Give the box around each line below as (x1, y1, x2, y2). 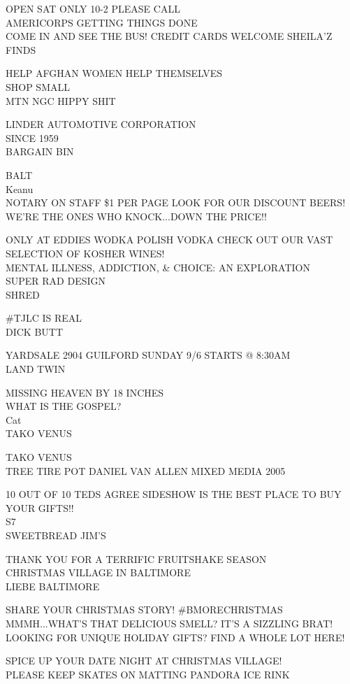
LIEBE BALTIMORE (6, 578, 100, 593)
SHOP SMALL (6, 79, 70, 94)
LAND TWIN (6, 362, 66, 376)
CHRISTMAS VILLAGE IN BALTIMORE (6, 565, 191, 580)
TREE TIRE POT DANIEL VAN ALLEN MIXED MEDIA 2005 (6, 463, 286, 478)
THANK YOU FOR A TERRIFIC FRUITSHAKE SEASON (6, 551, 267, 566)
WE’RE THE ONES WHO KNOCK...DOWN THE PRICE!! (6, 208, 267, 223)
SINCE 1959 (6, 130, 59, 145)
